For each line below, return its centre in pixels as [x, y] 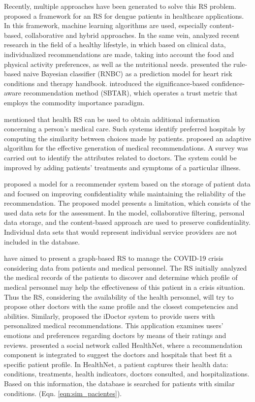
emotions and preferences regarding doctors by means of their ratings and [115, 335]
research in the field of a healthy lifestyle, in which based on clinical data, [115, 45]
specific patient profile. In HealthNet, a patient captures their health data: [116, 364]
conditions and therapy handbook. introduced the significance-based [107, 83]
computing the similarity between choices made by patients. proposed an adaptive [128, 138]
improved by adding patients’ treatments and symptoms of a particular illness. [122, 167]
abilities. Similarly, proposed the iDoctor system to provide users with [110, 316]
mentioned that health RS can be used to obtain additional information [112, 119]
